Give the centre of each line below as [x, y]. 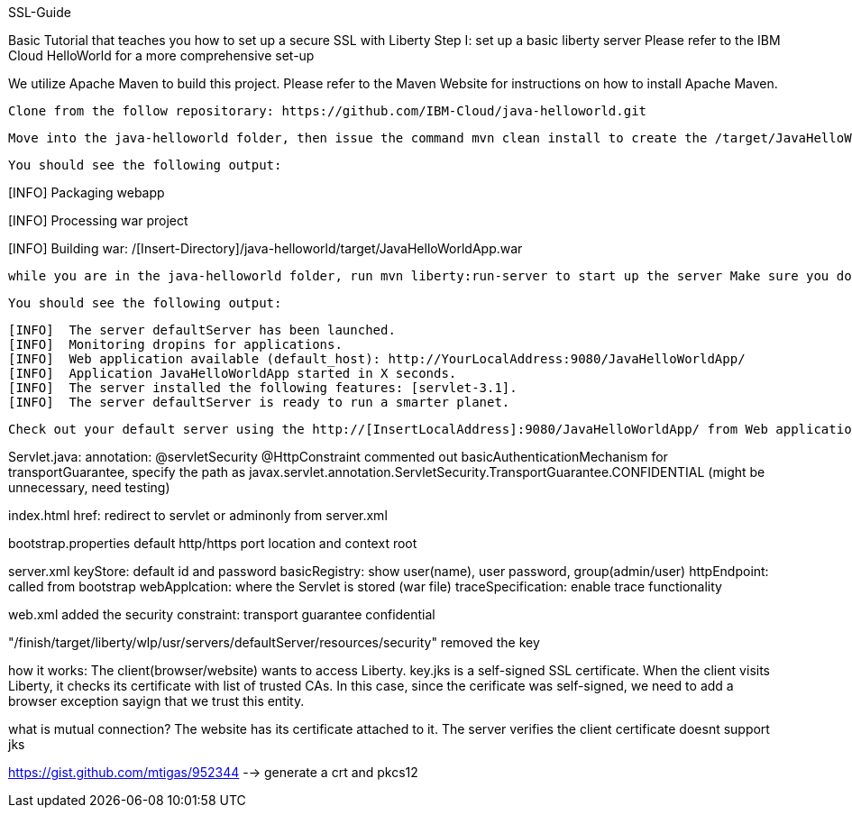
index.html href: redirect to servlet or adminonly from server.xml [198, 515]
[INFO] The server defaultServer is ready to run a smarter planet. [259, 402]
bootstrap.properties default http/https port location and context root [213, 543]
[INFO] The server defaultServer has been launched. [202, 330]
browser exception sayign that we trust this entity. [156, 701]
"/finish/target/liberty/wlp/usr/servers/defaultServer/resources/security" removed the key [274, 642]
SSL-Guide [40, 12]
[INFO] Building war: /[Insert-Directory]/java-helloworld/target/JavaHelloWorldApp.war [266, 248]
